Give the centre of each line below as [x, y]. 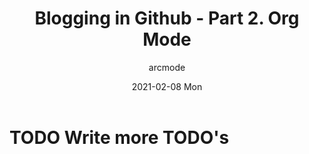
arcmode [167, 67]
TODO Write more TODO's [119, 137]
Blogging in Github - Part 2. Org [167, 18]
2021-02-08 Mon [167, 86]
